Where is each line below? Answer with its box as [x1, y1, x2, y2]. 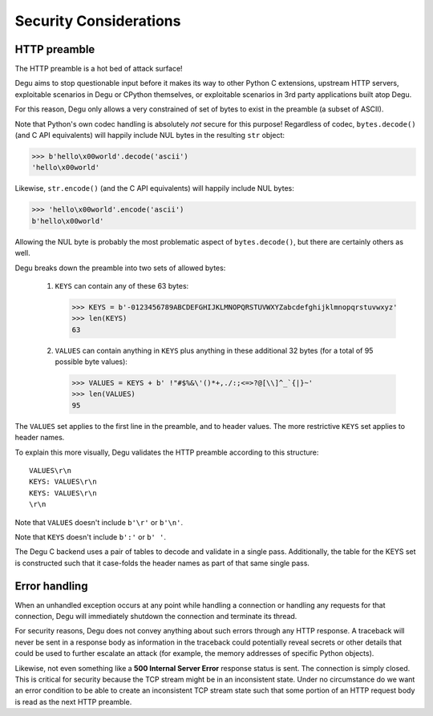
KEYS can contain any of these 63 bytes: [55, 281, 189, 290]
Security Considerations [14, 12, 181, 30]
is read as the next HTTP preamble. [14, 697, 132, 706]
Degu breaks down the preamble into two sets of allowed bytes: [14, 263, 226, 273]
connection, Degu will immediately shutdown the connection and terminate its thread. [14, 612, 297, 621]
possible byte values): [55, 357, 128, 366]
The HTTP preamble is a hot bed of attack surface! [14, 64, 184, 74]
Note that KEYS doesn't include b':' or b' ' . [14, 532, 166, 541]
